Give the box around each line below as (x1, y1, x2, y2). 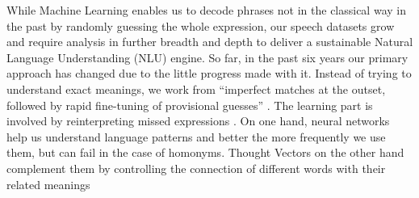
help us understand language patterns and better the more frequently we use (6, 128, 386, 145)
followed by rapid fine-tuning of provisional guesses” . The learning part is (6, 96, 373, 113)
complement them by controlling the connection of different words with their (6, 159, 386, 176)
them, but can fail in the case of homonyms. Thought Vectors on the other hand (6, 144, 404, 161)
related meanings (6, 175, 90, 192)
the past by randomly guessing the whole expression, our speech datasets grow (6, 17, 395, 34)
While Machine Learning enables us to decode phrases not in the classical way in (6, 2, 406, 18)
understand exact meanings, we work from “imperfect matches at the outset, (6, 80, 386, 97)
